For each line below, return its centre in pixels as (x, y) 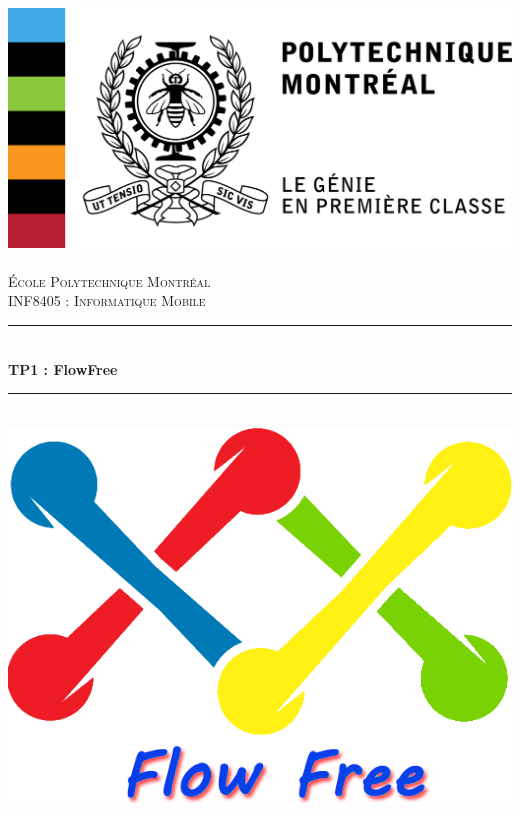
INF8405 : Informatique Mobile (107, 300)
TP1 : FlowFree (63, 368)
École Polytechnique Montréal (109, 280)
